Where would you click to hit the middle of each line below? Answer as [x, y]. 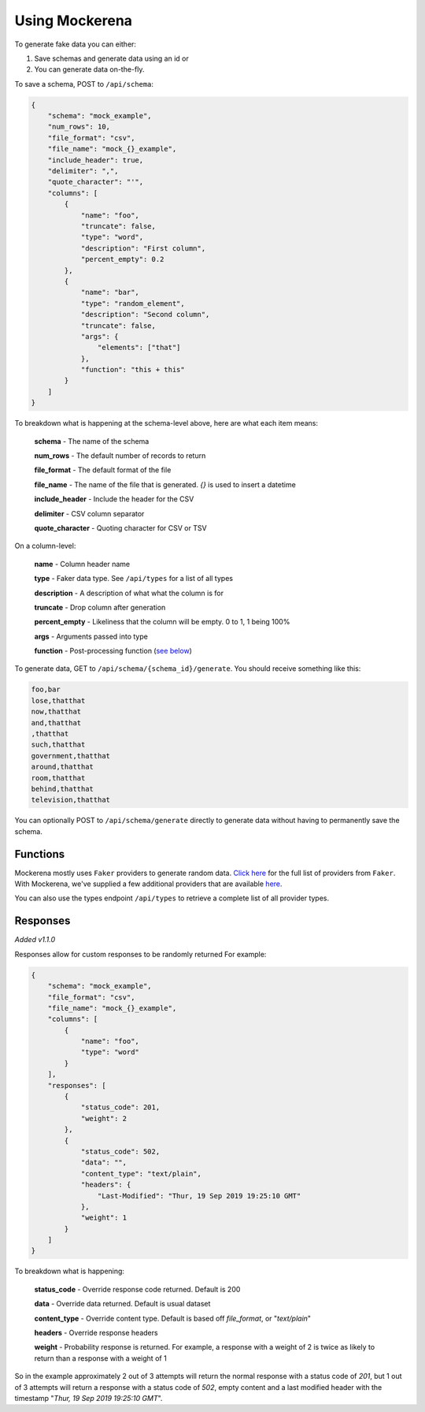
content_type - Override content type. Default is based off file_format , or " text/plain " [172, 1318]
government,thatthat [70, 756]
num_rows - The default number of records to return [120, 456]
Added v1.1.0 [35, 940]
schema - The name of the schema [92, 441]
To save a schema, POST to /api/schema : [84, 84]
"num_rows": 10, [79, 127]
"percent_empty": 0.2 [122, 259]
